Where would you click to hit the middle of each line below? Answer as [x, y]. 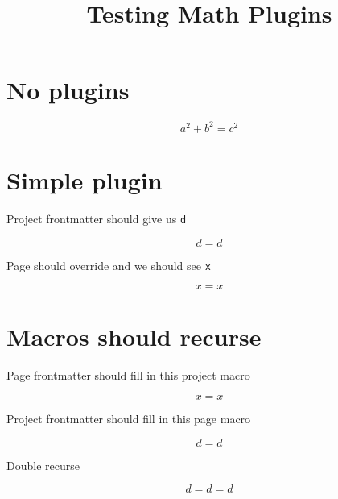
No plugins [68, 90]
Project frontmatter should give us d [97, 218]
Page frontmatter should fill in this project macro [128, 375]
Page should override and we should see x [109, 265]
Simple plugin [84, 180]
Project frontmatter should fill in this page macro [129, 418]
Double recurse [43, 465]
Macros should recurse [134, 337]
